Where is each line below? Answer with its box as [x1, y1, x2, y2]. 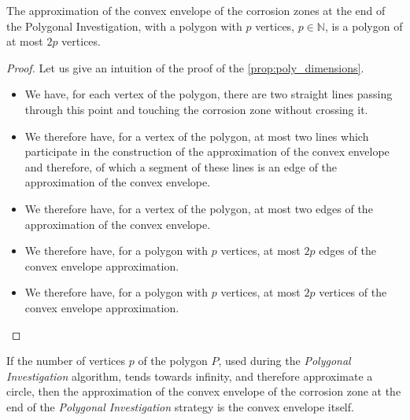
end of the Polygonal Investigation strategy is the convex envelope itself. [6, 398, 354, 414]
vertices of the [319, 284, 387, 300]
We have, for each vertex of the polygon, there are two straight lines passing [24, 86, 393, 102]
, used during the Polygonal [218, 352, 351, 369]
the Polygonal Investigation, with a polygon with [6, 17, 242, 34]
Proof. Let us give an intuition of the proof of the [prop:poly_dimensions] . [6, 59, 364, 76]
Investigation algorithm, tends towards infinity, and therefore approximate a [6, 367, 373, 384]
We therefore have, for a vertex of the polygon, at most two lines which [24, 127, 369, 144]
